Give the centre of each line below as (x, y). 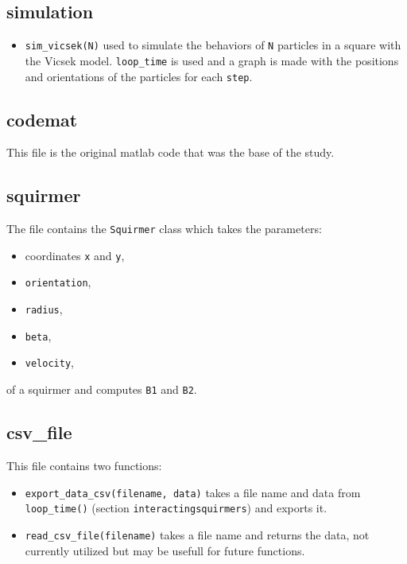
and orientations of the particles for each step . (139, 76)
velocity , (49, 362)
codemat (42, 119)
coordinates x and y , (75, 255)
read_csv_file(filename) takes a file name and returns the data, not (197, 534)
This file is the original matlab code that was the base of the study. (171, 152)
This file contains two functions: (84, 465)
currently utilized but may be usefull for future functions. (165, 550)
